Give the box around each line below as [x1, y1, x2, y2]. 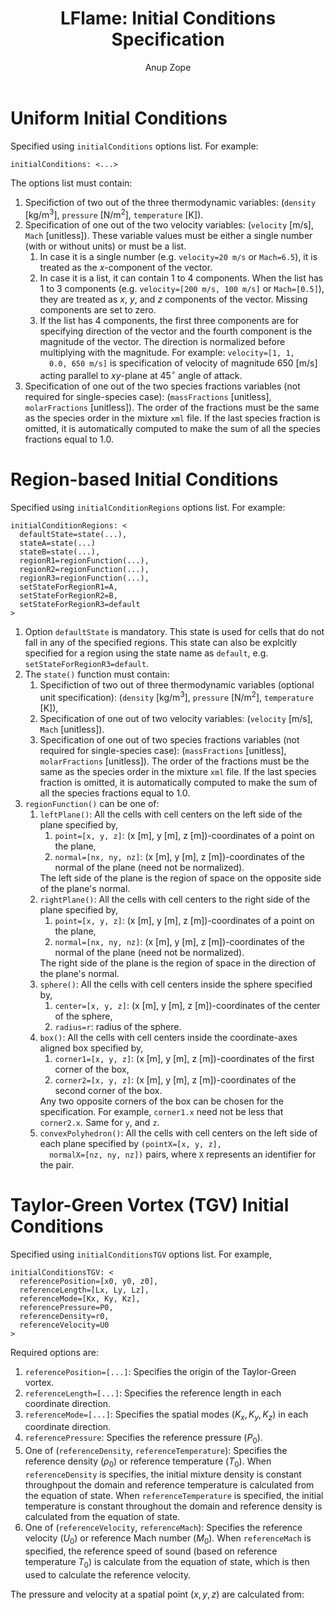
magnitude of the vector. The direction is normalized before [39, 336, 286, 348]
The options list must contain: [10, 177, 133, 189]
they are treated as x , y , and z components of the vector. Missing [39, 293, 308, 306]
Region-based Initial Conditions [10, 468, 279, 491]
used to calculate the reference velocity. [24, 1568, 192, 1581]
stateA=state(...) [19, 538, 97, 548]
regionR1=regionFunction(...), [19, 555, 150, 566]
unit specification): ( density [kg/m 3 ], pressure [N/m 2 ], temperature [39, 689, 314, 703]
